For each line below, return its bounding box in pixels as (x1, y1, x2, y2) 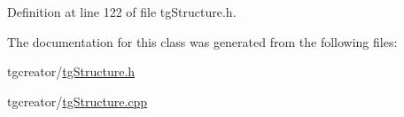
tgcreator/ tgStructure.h (7, 62, 136, 81)
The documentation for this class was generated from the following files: (7, 32, 398, 51)
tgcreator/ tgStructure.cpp (7, 91, 148, 110)
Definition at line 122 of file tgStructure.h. (7, 3, 237, 20)
